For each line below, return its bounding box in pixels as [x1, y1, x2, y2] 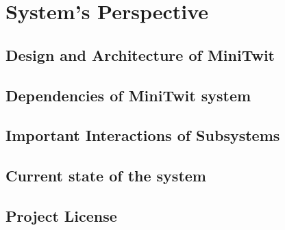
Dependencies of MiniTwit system [5, 84, 251, 105]
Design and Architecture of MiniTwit [5, 44, 275, 65]
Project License [5, 205, 117, 226]
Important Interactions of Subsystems [5, 125, 280, 146]
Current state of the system [5, 165, 206, 186]
